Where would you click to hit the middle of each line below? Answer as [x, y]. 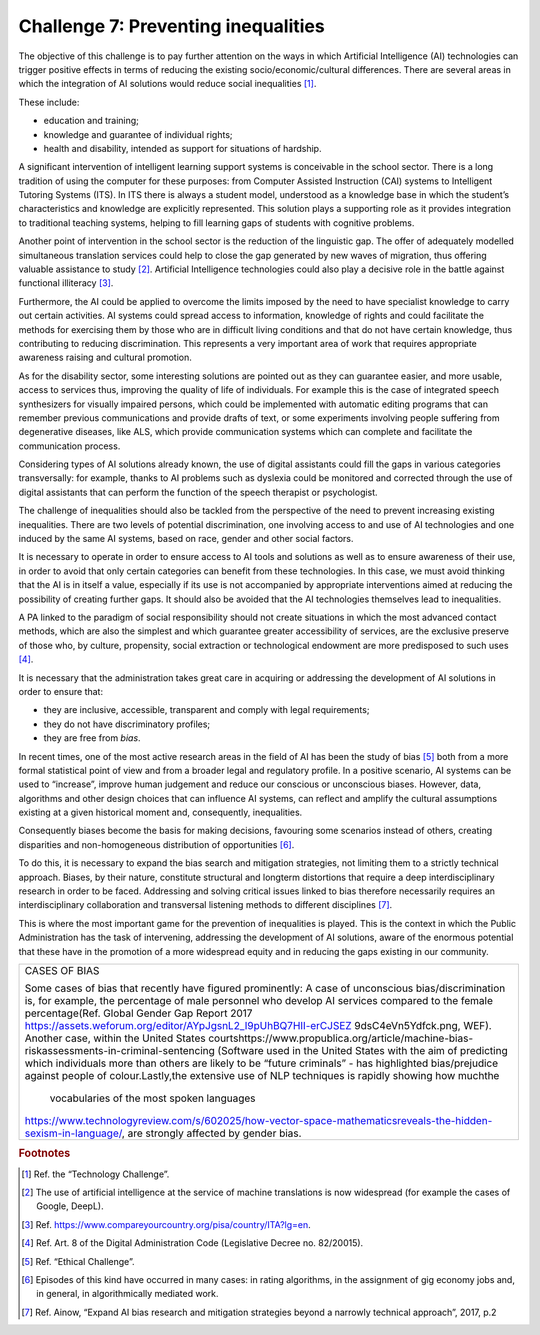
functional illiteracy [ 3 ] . [66, 283]
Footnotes [44, 1153]
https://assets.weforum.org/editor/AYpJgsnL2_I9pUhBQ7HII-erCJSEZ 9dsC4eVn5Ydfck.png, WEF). [258, 1025]
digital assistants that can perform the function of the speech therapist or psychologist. [198, 492]
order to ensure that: [61, 691]
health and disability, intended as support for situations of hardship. [182, 148]
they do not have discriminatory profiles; [127, 724]
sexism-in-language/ [73, 1133]
